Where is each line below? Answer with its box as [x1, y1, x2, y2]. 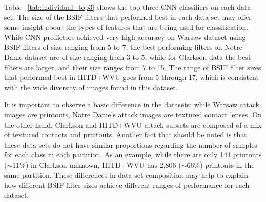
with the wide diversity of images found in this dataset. [4, 82, 178, 92]
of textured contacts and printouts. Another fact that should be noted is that [4, 129, 247, 140]
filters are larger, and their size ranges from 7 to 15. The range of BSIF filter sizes [4, 62, 261, 72]
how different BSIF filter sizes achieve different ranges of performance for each [4, 179, 250, 190]
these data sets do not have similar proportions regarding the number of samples [4, 139, 257, 150]
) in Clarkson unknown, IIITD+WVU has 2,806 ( [25, 159, 181, 170]
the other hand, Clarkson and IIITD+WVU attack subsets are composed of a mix [4, 119, 262, 130]
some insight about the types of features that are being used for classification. [4, 22, 249, 32]
